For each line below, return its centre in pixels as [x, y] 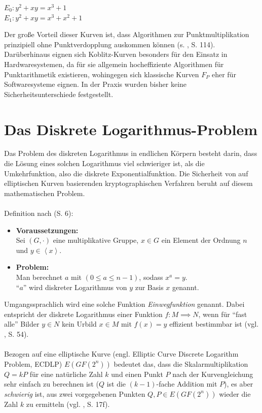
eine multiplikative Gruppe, [96, 240]
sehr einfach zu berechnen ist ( [51, 384]
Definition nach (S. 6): [39, 213]
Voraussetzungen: [47, 230]
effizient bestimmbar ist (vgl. [214, 324]
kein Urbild [79, 324]
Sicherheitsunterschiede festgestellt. [59, 94]
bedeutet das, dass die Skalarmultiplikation [181, 363]
